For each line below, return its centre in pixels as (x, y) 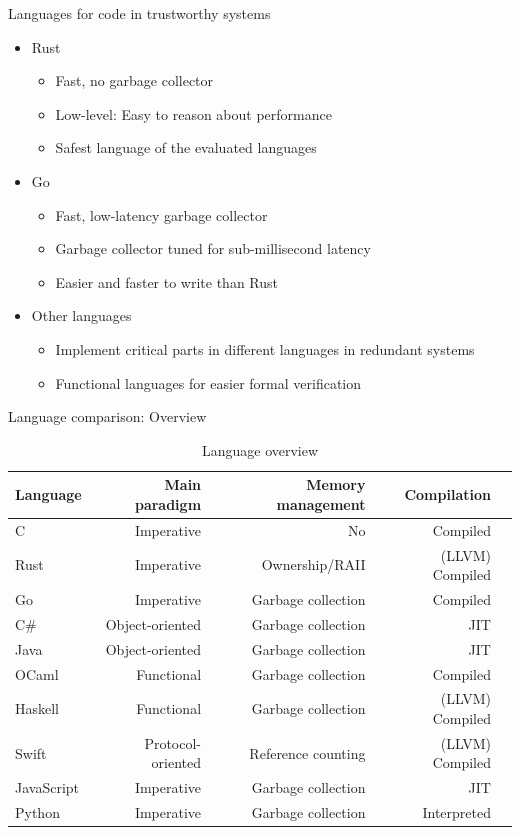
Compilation (447, 494)
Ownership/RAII (313, 564)
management (321, 503)
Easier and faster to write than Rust (166, 281)
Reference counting (307, 752)
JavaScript (47, 787)
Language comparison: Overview (107, 416)
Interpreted (456, 812)
